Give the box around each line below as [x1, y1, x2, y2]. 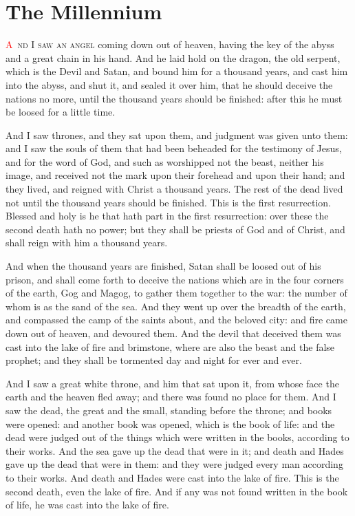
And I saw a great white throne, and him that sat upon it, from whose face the [6, 376, 339, 390]
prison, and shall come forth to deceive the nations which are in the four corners [6, 272, 344, 286]
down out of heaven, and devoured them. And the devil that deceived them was [6, 326, 341, 340]
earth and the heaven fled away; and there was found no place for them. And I [6, 389, 336, 404]
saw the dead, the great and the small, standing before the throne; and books [6, 402, 332, 417]
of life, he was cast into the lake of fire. [6, 497, 169, 512]
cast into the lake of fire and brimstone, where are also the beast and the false [6, 339, 335, 354]
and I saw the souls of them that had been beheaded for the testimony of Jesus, [6, 141, 342, 155]
